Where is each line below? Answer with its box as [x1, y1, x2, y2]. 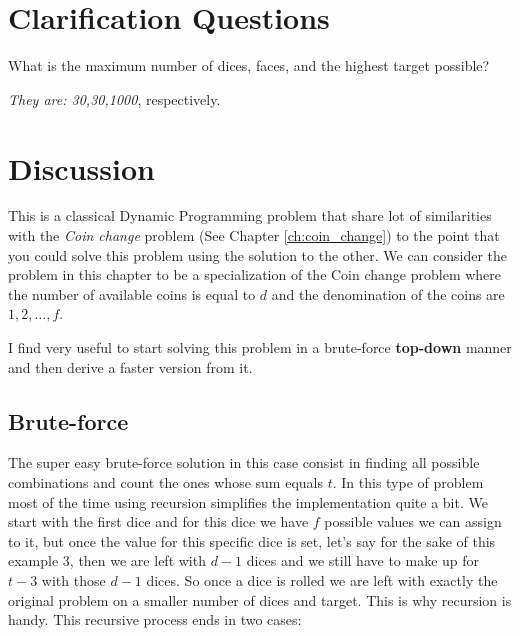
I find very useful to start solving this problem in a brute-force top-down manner [8, 337, 512, 357]
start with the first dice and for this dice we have [8, 511, 309, 532]
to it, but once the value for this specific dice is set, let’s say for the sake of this [8, 530, 496, 551]
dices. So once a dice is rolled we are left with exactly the [146, 569, 498, 590]
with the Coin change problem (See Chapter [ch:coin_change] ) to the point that [8, 225, 500, 246]
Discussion [8, 147, 155, 188]
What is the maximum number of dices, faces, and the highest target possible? [8, 55, 490, 76]
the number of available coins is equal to [8, 283, 256, 304]
